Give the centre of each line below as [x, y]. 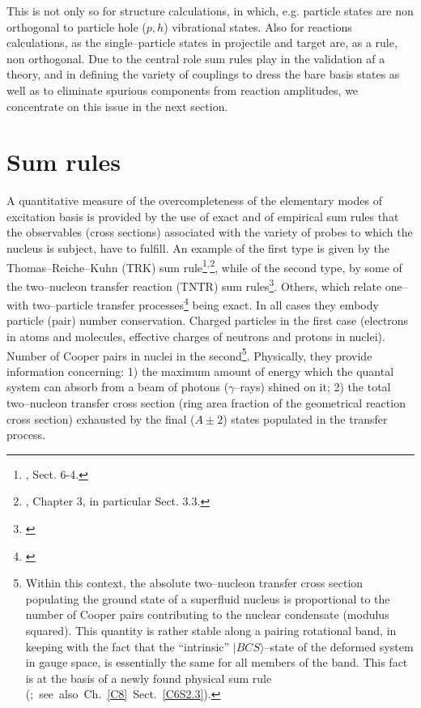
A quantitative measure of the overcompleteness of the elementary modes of [194, 200]
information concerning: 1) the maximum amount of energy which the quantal [200, 371]
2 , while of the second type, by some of [306, 266]
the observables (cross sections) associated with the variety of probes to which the [210, 232]
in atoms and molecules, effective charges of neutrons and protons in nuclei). [196, 336]
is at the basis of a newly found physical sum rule [149, 678]
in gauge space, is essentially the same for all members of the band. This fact [217, 662]
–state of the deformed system [339, 646]
